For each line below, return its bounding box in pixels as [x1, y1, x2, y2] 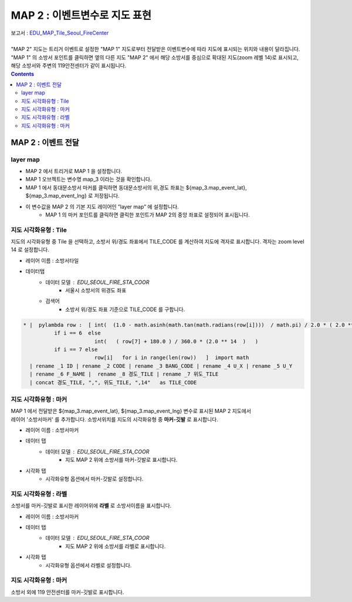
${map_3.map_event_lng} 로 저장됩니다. [25, 192, 120, 199]
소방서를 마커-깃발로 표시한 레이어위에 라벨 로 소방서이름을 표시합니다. [11, 502, 172, 509]
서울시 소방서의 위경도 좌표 [65, 287, 127, 294]
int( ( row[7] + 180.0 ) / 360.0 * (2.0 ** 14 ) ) [94, 338, 259, 344]
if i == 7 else [53, 346, 98, 353]
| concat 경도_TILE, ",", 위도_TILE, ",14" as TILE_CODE [29, 379, 197, 385]
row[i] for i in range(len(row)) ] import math [94, 354, 249, 361]
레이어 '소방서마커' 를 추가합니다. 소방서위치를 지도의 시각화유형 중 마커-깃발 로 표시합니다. [11, 415, 218, 422]
